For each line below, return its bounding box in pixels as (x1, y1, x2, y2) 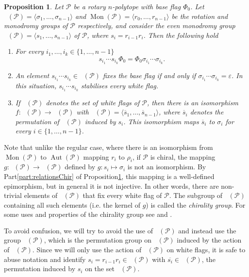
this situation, (15, 80, 57, 90)
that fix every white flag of (83, 190, 162, 200)
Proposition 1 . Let (4, 1, 64, 11)
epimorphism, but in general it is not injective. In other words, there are (4, 180, 219, 191)
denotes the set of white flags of (46, 97, 140, 107)
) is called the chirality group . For (146, 199, 246, 210)
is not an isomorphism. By (127, 162, 206, 172)
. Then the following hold (143, 30, 218, 40)
